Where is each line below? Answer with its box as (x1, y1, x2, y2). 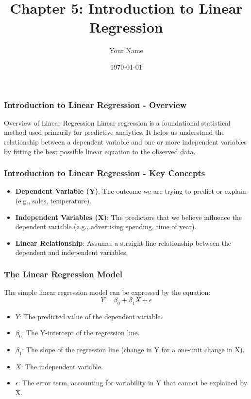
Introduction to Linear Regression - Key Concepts (4, 167, 205, 179)
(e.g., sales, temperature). (15, 195, 91, 205)
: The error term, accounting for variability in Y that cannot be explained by (18, 378, 248, 388)
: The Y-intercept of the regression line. (22, 327, 140, 338)
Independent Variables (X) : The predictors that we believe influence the (15, 212, 242, 222)
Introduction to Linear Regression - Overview (4, 98, 187, 110)
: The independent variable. (21, 361, 103, 371)
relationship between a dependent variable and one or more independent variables (4, 136, 247, 146)
